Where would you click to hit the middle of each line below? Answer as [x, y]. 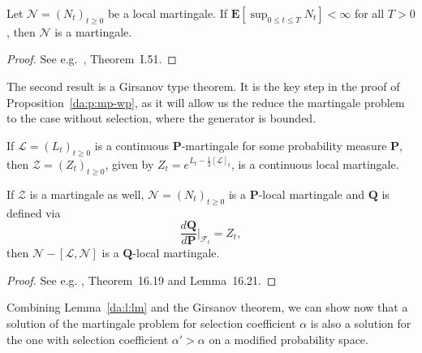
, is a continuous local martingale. [315, 164]
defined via [34, 212]
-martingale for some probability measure [284, 145]
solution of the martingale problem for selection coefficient [151, 323]
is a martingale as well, [87, 194]
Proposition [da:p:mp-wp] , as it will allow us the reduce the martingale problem [206, 102]
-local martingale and [312, 194]
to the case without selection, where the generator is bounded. [161, 118]
